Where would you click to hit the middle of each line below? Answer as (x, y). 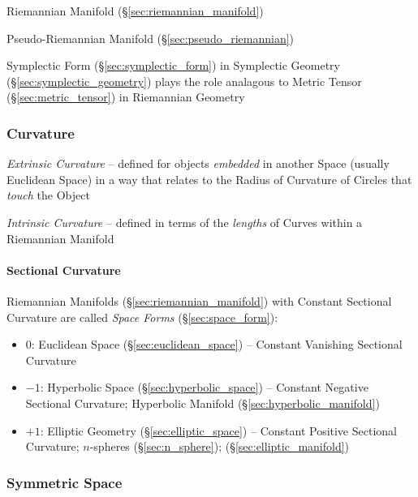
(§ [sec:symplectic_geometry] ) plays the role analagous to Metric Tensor (184, 81)
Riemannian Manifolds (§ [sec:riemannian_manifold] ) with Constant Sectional (199, 300)
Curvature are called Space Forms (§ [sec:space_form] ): (142, 317)
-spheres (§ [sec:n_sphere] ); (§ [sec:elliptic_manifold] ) (220, 446)
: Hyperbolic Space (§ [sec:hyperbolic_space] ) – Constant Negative (204, 387)
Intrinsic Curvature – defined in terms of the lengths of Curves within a (185, 222)
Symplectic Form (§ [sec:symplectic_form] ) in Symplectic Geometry (174, 65)
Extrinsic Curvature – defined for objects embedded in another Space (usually (198, 163)
